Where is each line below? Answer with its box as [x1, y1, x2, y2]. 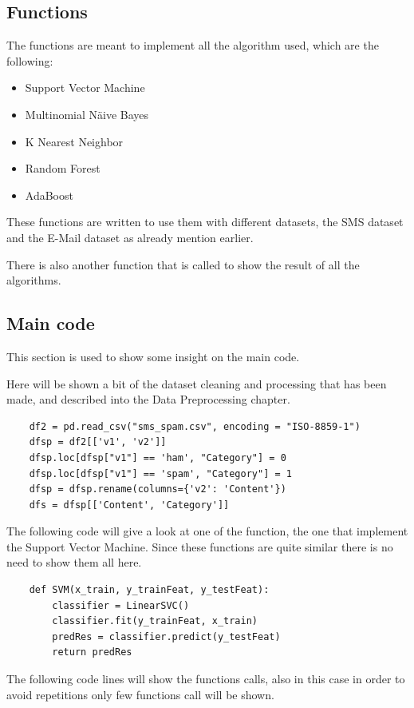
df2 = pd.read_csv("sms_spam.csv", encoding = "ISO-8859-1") [29, 420, 361, 432]
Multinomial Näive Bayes [25, 105, 149, 122]
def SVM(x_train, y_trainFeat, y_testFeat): [29, 584, 270, 596]
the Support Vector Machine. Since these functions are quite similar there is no [6, 538, 393, 555]
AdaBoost [25, 186, 73, 203]
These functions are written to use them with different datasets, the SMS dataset [6, 213, 404, 230]
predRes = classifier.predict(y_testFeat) [52, 630, 281, 642]
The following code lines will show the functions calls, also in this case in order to [6, 670, 405, 687]
